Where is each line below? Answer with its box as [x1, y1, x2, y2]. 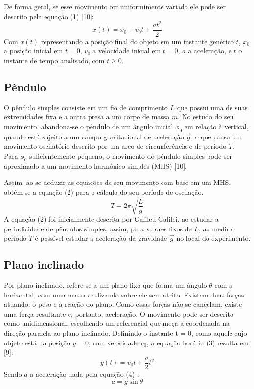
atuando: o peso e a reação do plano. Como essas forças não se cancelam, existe [4, 299, 242, 309]
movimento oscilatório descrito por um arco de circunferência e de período [4, 141, 227, 151]
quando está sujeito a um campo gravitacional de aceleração [4, 131, 184, 141]
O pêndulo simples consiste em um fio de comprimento [4, 102, 168, 112]
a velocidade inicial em [92, 46, 161, 56]
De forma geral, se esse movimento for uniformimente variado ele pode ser [4, 1, 226, 11]
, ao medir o [198, 223, 235, 233]
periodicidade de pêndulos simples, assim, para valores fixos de [4, 223, 192, 233]
